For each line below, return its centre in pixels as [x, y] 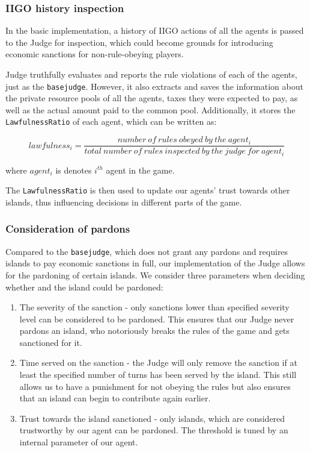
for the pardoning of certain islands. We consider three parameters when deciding [155, 275]
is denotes [74, 170]
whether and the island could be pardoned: [84, 287]
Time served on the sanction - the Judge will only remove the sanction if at [158, 363]
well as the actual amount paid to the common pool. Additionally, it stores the [150, 109]
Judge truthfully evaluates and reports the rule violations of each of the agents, [151, 74]
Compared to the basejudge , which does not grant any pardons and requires [147, 251]
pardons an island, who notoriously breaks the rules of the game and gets [154, 331]
